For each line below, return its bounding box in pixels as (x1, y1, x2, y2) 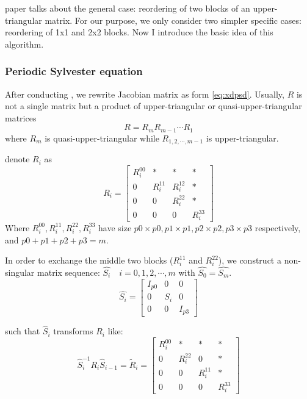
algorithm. (5, 37, 44, 50)
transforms (53, 325, 93, 337)
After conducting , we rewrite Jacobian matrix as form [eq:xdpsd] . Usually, (5, 87, 284, 100)
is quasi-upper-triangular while (45, 131, 159, 144)
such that (5, 325, 40, 337)
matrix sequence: (37, 265, 100, 278)
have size (98, 221, 132, 234)
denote (5, 153, 30, 165)
